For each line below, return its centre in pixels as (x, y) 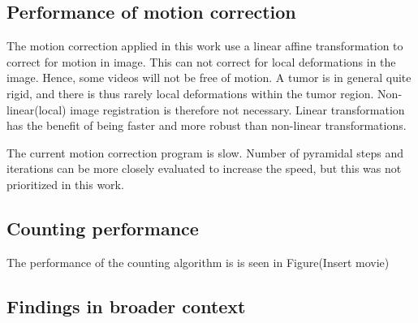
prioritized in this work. (65, 184)
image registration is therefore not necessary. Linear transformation (237, 109)
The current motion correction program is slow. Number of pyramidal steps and (205, 152)
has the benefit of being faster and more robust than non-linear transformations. (207, 125)
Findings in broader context (126, 306)
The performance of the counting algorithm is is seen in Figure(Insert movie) (198, 262)
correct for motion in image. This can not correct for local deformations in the (201, 61)
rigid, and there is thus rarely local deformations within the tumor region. (190, 93)
